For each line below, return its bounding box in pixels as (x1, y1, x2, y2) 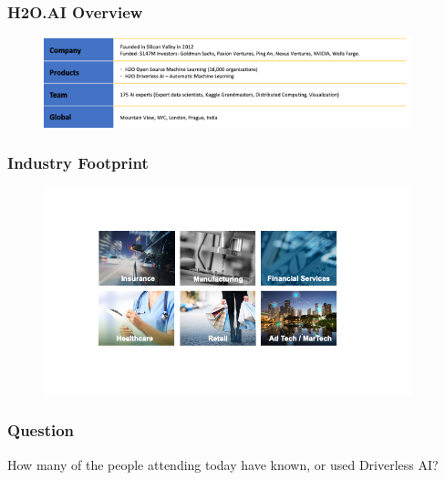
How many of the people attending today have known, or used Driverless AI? (7, 454, 439, 474)
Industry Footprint (7, 151, 149, 174)
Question (7, 419, 75, 442)
